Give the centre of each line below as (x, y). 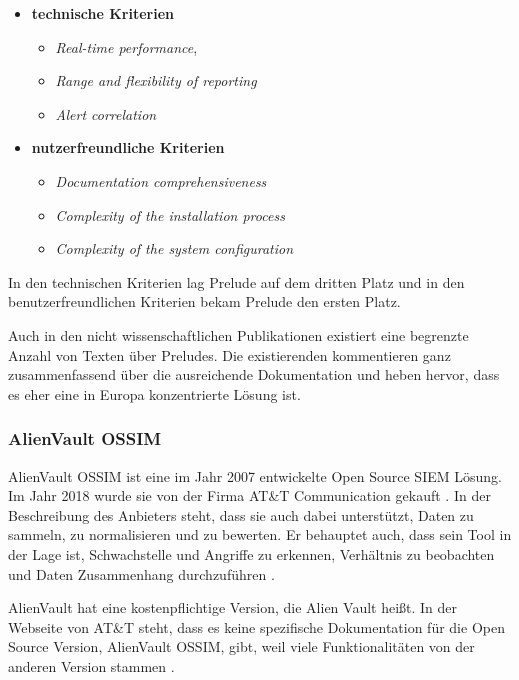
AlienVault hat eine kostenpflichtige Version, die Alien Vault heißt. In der (233, 607)
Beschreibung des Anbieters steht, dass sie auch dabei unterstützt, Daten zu (241, 514)
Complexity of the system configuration (174, 248)
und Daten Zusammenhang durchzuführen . (141, 573)
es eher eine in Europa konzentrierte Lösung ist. (154, 393)
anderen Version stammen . (91, 665)
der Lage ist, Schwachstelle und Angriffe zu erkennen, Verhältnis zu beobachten (251, 553)
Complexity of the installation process (170, 214)
